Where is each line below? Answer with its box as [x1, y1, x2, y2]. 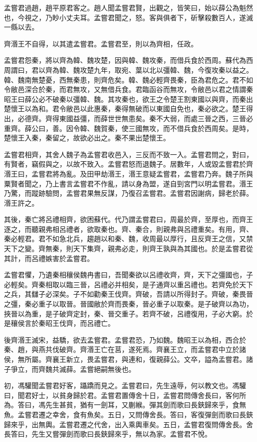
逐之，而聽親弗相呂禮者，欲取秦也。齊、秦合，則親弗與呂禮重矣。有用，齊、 [4, 223, 253, 234]
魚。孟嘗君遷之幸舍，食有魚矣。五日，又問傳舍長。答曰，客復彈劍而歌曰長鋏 [4, 409, 253, 419]
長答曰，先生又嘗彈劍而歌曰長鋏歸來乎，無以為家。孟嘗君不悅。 [4, 429, 212, 439]
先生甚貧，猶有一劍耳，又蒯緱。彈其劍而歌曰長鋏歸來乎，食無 [45, 399, 246, 410]
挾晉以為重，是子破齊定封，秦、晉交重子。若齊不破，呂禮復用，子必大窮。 [4, 308, 246, 318]
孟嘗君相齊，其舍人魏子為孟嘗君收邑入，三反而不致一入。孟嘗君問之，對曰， [4, 149, 253, 159]
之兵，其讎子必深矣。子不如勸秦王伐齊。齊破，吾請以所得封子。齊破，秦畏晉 [4, 289, 253, 299]
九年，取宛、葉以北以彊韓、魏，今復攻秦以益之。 [93, 64, 253, 75]
